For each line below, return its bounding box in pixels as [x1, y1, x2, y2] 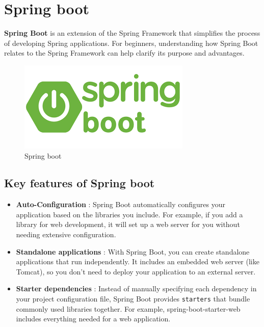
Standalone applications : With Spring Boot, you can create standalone [16, 246, 250, 257]
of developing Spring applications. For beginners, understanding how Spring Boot [4, 37, 258, 48]
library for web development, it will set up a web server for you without [16, 219, 240, 230]
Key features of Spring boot [4, 175, 155, 191]
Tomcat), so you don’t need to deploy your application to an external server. [16, 266, 256, 276]
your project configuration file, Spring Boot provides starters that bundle [16, 293, 250, 304]
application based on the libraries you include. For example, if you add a [16, 209, 243, 219]
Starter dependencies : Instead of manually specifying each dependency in [16, 283, 257, 294]
